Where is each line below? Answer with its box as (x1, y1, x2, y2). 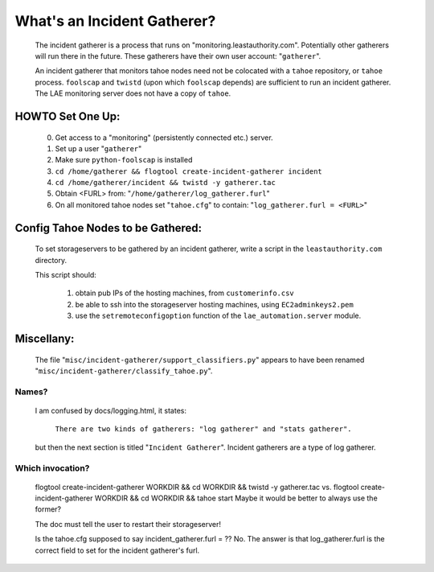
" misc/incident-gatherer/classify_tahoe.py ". (35, 366, 213, 376)
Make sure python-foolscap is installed (55, 155, 193, 165)
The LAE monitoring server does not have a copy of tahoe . (35, 88, 231, 98)
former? (35, 504, 62, 514)
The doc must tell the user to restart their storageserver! (35, 519, 221, 529)
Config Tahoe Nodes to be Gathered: (14, 221, 203, 235)
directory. (35, 255, 68, 265)
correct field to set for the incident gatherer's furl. (35, 545, 200, 555)
